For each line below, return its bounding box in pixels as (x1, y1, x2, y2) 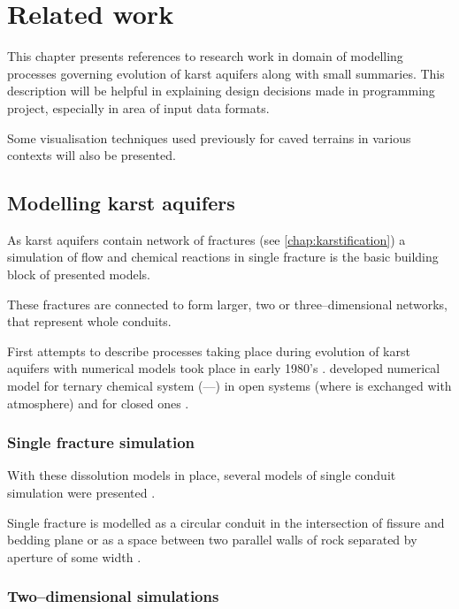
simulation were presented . (7, 483, 156, 502)
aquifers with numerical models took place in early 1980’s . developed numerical (7, 359, 440, 377)
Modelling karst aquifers (7, 189, 235, 217)
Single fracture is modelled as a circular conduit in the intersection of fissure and (7, 513, 445, 531)
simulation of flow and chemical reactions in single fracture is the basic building (7, 247, 439, 266)
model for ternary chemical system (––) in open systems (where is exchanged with (7, 377, 452, 395)
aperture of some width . (7, 547, 142, 566)
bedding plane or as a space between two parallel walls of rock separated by (7, 530, 417, 549)
